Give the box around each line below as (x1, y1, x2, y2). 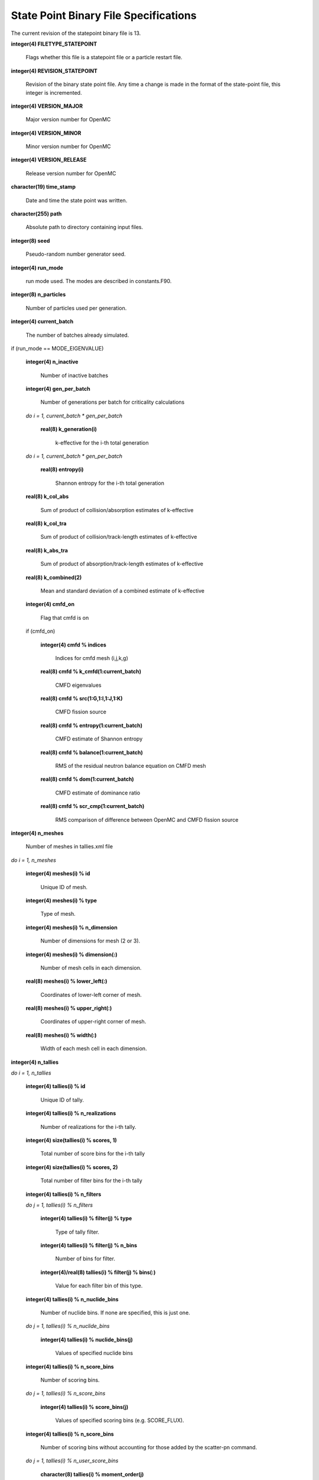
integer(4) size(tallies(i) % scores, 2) (25, 1163, 118, 1170)
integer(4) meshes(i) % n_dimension (25, 924, 118, 931)
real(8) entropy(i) (40, 466, 84, 473)
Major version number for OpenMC (25, 116, 111, 123)
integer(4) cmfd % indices (40, 641, 106, 648)
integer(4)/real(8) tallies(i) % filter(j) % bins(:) (40, 1269, 156, 1276)
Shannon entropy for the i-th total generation (55, 480, 165, 487)
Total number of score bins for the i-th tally (40, 1150, 145, 1157)
